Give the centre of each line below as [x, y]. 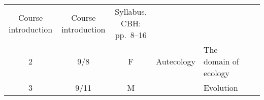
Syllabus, [131, 11]
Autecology [176, 61]
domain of [221, 61]
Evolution [221, 88]
